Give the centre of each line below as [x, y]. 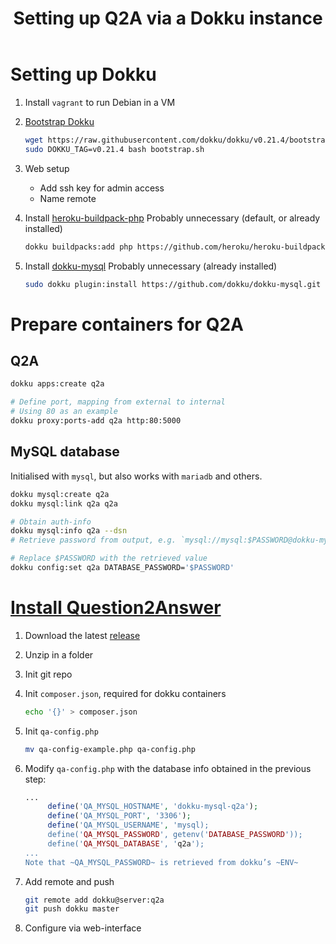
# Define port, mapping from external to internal [118, 402]
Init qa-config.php [61, 731]
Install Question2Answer [116, 608]
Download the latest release [82, 635]
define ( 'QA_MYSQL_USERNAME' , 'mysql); [128, 825]
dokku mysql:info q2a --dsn [69, 531]
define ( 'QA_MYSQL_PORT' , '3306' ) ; [119, 816]
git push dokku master [72, 909]
